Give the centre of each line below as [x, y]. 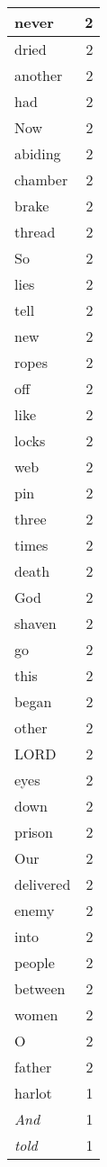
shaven [36, 623]
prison [34, 832]
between [40, 988]
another [39, 75]
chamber [41, 180]
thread [35, 232]
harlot [33, 1093]
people [35, 962]
